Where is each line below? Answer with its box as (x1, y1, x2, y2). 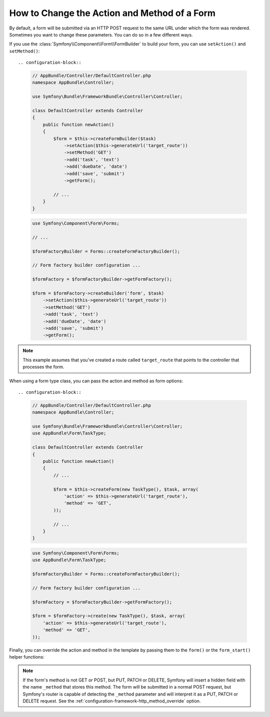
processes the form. (22, 364, 64, 370)
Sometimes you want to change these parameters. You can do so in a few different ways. (9, 31, 193, 37)
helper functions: (9, 654, 44, 660)
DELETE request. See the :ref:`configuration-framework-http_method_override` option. (22, 698, 201, 704)
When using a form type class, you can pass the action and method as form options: (9, 378, 183, 384)
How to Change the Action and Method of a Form (9, 7, 216, 18)
